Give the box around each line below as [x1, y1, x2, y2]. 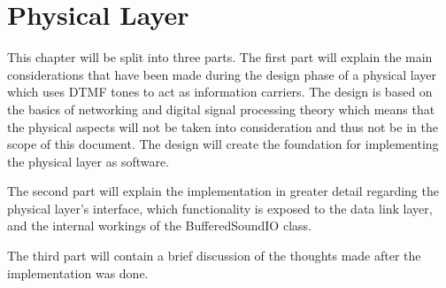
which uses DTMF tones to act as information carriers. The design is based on [7, 82, 433, 101]
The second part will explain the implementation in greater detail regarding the [7, 182, 439, 200]
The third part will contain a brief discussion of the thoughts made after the [7, 246, 421, 265]
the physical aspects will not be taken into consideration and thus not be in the [7, 117, 438, 136]
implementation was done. [7, 263, 149, 282]
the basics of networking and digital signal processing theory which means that [7, 99, 435, 118]
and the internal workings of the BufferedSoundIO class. [7, 216, 311, 235]
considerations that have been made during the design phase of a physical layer [7, 65, 437, 83]
